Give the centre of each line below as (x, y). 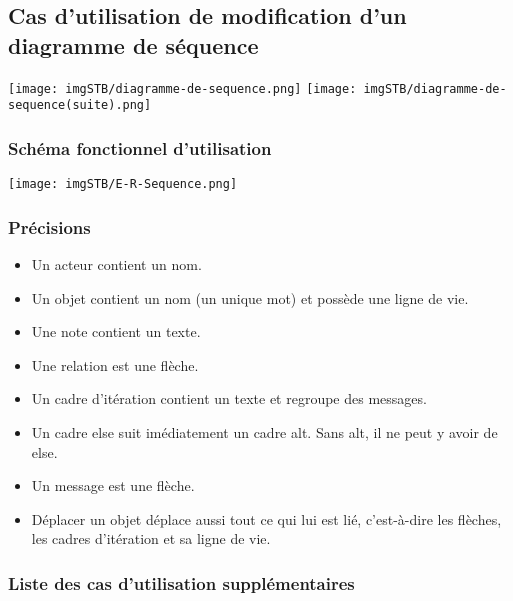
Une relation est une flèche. (115, 364)
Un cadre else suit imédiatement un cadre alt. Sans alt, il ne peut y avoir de (264, 431)
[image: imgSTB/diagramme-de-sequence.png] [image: (182, 88)
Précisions (49, 226)
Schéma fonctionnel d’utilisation (140, 147)
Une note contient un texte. (116, 331)
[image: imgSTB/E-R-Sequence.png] (123, 184)
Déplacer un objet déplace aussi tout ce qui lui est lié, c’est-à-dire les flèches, (266, 518)
